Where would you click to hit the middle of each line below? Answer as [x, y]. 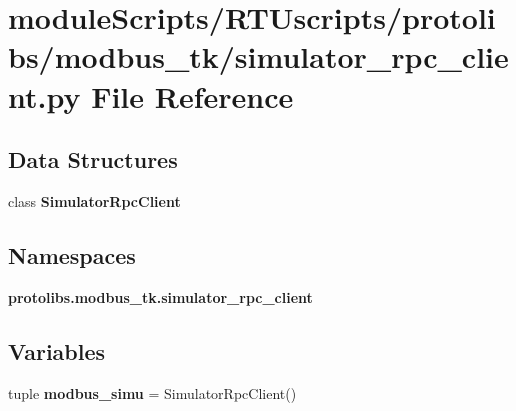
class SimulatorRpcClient [94, 200]
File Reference [192, 95]
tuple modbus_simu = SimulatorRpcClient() [152, 392]
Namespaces [72, 254]
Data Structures [93, 159]
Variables [57, 350]
